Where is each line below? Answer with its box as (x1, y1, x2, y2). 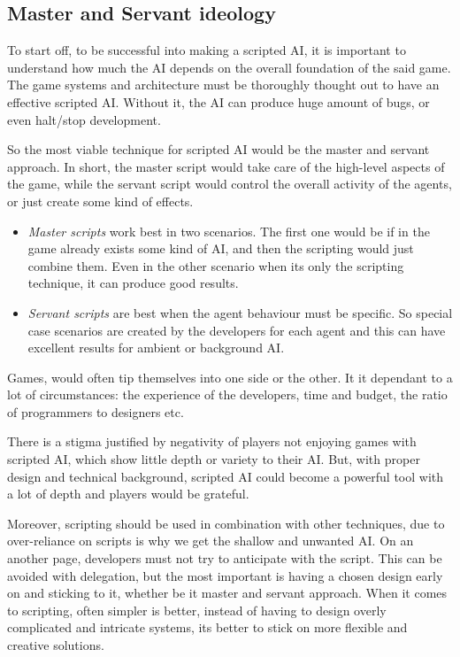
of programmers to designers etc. (7, 402, 184, 421)
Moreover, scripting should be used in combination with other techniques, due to (7, 514, 445, 532)
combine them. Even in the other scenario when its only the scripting (27, 256, 404, 274)
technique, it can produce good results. (27, 274, 239, 292)
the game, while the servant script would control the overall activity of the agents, (7, 174, 452, 193)
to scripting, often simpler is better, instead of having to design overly (7, 600, 387, 619)
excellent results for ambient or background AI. (27, 338, 285, 357)
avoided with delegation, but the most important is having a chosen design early (7, 566, 443, 584)
